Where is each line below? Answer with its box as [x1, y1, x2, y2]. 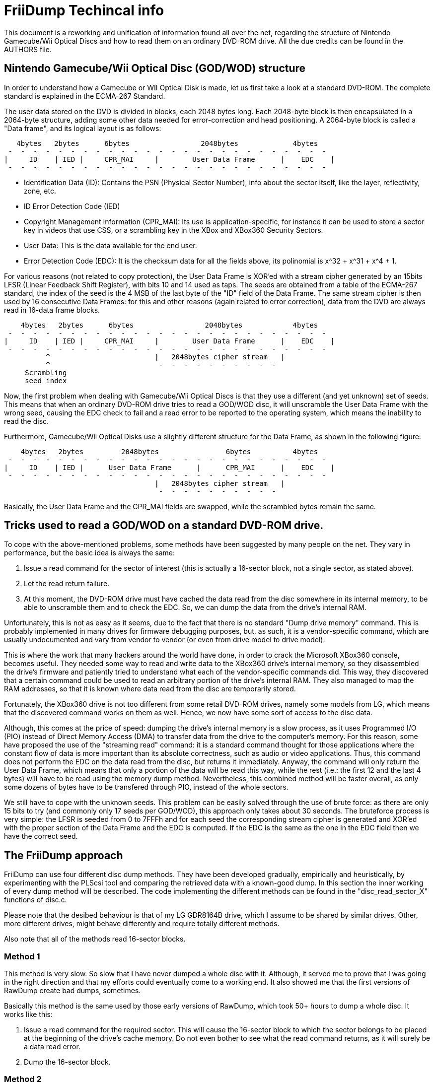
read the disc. [4, 416, 49, 425]
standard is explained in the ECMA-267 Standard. [4, 91, 165, 100]
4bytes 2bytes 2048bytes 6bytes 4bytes [20, 447, 318, 456]
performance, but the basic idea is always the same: [4, 548, 175, 557]
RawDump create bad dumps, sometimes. [4, 986, 141, 995]
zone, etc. [24, 186, 56, 195]
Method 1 [4, 951, 40, 961]
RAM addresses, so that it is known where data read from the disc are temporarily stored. [4, 684, 296, 693]
